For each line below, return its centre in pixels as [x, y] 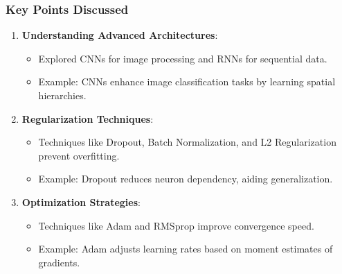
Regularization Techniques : [88, 118]
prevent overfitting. [79, 155]
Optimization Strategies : [81, 202]
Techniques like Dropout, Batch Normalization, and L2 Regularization [187, 142]
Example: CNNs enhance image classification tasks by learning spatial [187, 82]
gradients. [59, 262]
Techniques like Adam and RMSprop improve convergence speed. [176, 225]
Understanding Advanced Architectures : [120, 35]
